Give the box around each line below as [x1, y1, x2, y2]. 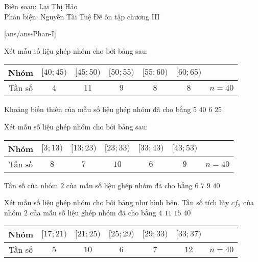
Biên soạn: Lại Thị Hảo [4, 1, 78, 11]
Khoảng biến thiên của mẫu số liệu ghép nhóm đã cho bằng [4, 104, 191, 115]
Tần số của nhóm [4, 180, 58, 190]
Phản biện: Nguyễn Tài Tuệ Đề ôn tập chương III [4, 11, 160, 21]
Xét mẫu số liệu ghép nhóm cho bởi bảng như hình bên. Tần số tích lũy [4, 197, 229, 208]
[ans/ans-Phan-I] [4, 28, 56, 39]
